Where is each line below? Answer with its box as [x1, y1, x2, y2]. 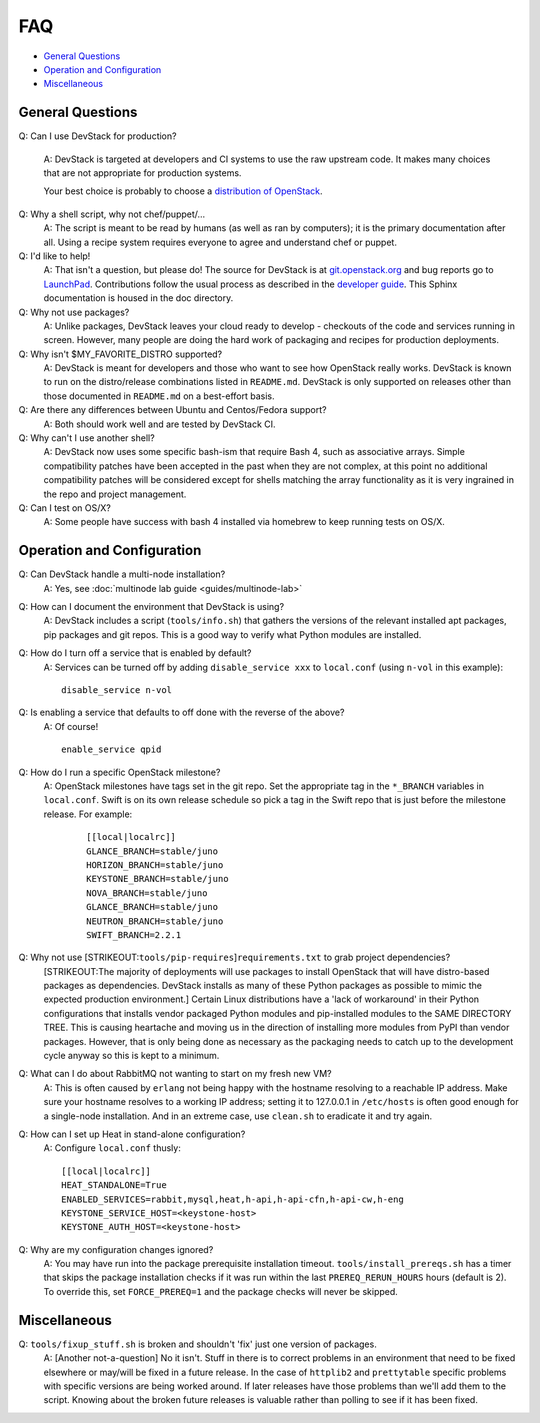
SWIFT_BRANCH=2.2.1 [86, 929, 182, 940]
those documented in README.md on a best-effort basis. [43, 390, 275, 402]
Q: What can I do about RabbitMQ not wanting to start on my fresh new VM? [18, 1068, 332, 1080]
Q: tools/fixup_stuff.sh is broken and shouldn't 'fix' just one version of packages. [18, 1338, 377, 1350]
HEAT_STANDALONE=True [61, 1180, 167, 1191]
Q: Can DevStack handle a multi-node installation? [18, 568, 226, 580]
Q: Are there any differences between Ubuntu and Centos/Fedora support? [18, 404, 327, 416]
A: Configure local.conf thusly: [43, 1142, 182, 1154]
